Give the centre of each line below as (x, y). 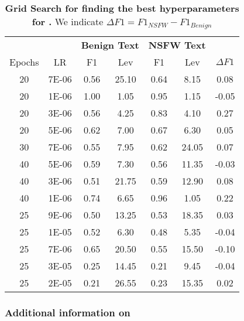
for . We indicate (68, 21)
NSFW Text (177, 45)
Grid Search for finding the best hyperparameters (122, 8)
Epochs (24, 62)
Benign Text (110, 45)
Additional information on (68, 312)
